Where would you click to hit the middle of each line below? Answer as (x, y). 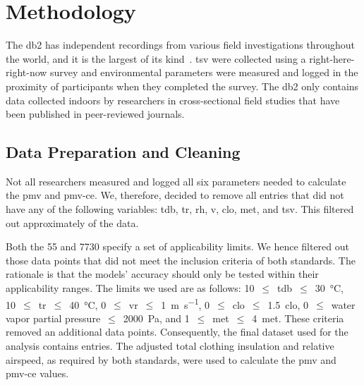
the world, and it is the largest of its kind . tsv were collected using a (156, 58)
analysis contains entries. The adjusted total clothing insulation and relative (170, 346)
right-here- (332, 58)
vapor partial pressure (53, 318)
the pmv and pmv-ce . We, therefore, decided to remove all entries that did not (175, 195)
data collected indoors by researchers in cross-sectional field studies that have (173, 100)
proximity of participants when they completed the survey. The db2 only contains (182, 86)
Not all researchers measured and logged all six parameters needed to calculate (176, 181)
